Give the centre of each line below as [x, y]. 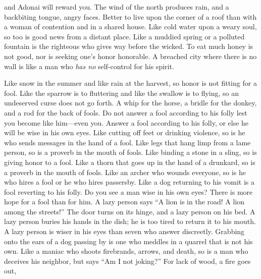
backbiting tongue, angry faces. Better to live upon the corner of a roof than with [130, 16]
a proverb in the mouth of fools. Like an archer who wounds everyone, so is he [125, 172]
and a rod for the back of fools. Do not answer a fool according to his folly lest [126, 112]
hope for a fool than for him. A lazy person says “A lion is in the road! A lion [124, 202]
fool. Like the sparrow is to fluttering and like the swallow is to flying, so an [122, 93]
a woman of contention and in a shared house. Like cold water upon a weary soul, [130, 26]
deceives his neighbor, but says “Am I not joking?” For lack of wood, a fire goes [127, 261]
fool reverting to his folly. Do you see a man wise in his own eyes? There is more [128, 191]
